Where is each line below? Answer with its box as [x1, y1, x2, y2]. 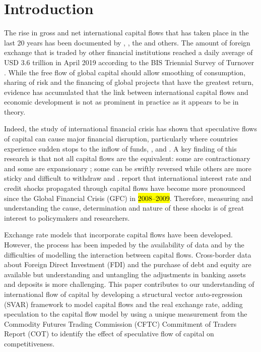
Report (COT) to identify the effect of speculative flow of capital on [4, 328, 214, 339]
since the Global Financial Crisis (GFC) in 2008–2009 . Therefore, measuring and [4, 192, 253, 203]
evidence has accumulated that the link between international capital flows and [4, 86, 248, 97]
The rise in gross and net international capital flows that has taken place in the [4, 27, 249, 38]
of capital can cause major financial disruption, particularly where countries [4, 133, 238, 144]
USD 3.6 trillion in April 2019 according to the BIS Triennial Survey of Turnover [4, 57, 254, 67]
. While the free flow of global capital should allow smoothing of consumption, [4, 67, 246, 77]
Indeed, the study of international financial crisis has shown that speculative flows [4, 123, 257, 134]
